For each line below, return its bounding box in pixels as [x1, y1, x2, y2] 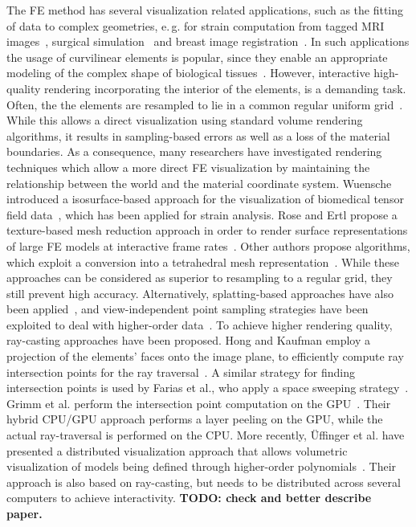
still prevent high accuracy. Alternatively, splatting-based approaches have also [6, 284, 394, 301]
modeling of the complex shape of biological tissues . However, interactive [6, 64, 370, 81]
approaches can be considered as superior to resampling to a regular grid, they [6, 269, 393, 286]
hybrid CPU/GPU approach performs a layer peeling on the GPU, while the [6, 411, 383, 427]
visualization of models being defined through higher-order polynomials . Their [6, 458, 397, 475]
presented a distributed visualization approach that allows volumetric [6, 442, 348, 459]
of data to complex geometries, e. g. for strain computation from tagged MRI [6, 17, 385, 34]
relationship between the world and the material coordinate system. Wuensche [6, 174, 392, 191]
